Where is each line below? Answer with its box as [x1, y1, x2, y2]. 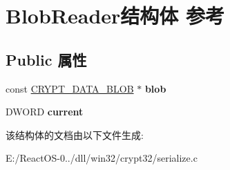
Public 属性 [6, 48, 87, 70]
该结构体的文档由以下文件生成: [6, 127, 144, 142]
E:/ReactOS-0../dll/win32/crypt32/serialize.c [6, 151, 198, 165]
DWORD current [6, 104, 84, 119]
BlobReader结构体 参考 [6, 1, 225, 30]
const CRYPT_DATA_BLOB [6, 81, 134, 95]
